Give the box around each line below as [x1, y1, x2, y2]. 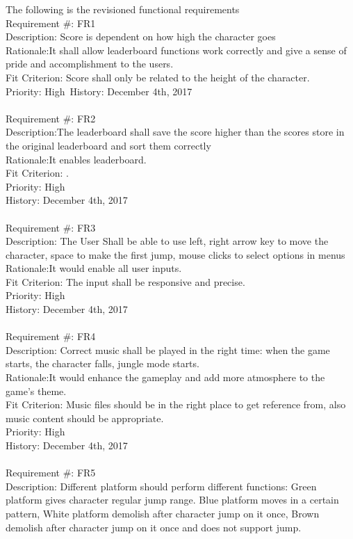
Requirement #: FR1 [6, 15, 96, 30]
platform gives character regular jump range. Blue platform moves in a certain [6, 492, 339, 507]
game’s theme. [6, 383, 67, 398]
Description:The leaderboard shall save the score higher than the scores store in [6, 124, 345, 139]
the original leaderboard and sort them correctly [6, 138, 211, 152]
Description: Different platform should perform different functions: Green [6, 478, 317, 493]
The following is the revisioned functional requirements [6, 2, 240, 16]
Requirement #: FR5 [6, 465, 96, 480]
